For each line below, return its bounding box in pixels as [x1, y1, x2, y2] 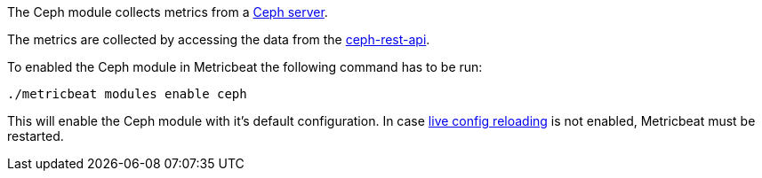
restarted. [7, 128, 64, 143]
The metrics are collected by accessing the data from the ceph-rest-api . [7, 32, 430, 47]
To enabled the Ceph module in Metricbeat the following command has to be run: [7, 59, 483, 74]
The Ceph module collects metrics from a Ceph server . [7, 4, 328, 19]
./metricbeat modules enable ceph [7, 87, 247, 101]
